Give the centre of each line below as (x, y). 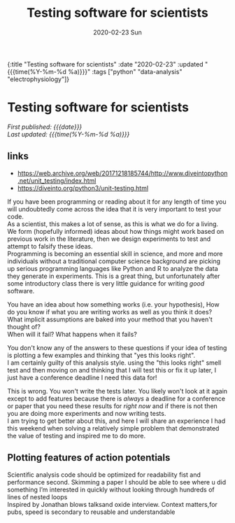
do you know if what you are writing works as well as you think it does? (109, 312)
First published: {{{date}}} (45, 127)
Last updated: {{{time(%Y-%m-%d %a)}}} (69, 134)
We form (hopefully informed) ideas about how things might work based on (116, 231)
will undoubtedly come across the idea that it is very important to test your (114, 209)
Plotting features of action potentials (89, 458)
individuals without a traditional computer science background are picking (114, 261)
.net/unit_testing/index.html (57, 181)
